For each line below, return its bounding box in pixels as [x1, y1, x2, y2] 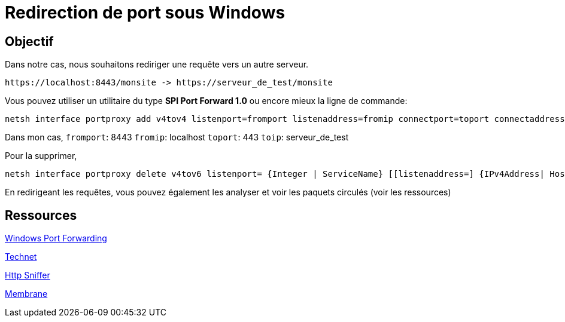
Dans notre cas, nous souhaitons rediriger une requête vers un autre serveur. [5, 59, 309, 70]
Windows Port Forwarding [5, 233, 107, 244]
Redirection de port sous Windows [5, 2, 285, 23]
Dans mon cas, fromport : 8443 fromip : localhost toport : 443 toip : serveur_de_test [5, 132, 349, 143]
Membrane [5, 289, 48, 299]
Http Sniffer [5, 270, 50, 281]
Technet [5, 252, 37, 262]
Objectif [5, 33, 54, 49]
